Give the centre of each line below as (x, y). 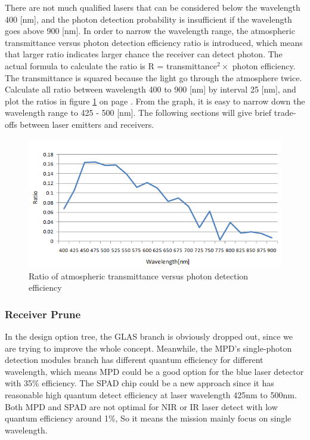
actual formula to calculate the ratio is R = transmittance (111, 65)
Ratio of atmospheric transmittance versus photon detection (139, 276)
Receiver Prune (43, 314)
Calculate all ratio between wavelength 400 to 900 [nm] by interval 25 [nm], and (151, 89)
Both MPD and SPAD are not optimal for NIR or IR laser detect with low (141, 406)
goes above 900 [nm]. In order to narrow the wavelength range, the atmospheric (150, 31)
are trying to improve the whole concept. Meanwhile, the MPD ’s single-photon (148, 348)
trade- (285, 113)
